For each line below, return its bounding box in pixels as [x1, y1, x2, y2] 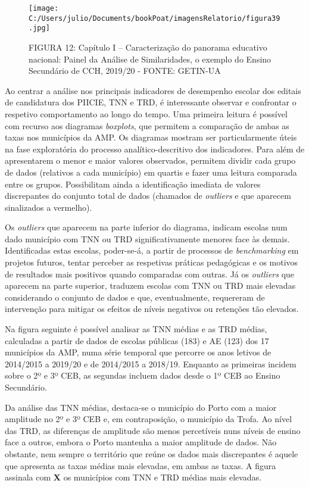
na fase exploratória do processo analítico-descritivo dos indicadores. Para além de [5, 142, 305, 155]
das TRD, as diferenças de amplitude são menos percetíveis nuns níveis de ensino [5, 424, 301, 436]
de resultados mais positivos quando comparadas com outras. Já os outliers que [5, 267, 295, 280]
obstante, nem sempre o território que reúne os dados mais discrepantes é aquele [5, 447, 298, 460]
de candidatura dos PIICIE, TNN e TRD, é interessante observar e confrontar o [5, 96, 296, 108]
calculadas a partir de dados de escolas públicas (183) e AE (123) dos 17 [5, 334, 269, 346]
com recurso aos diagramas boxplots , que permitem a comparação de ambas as [5, 119, 289, 132]
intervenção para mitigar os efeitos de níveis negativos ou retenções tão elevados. [5, 302, 299, 315]
